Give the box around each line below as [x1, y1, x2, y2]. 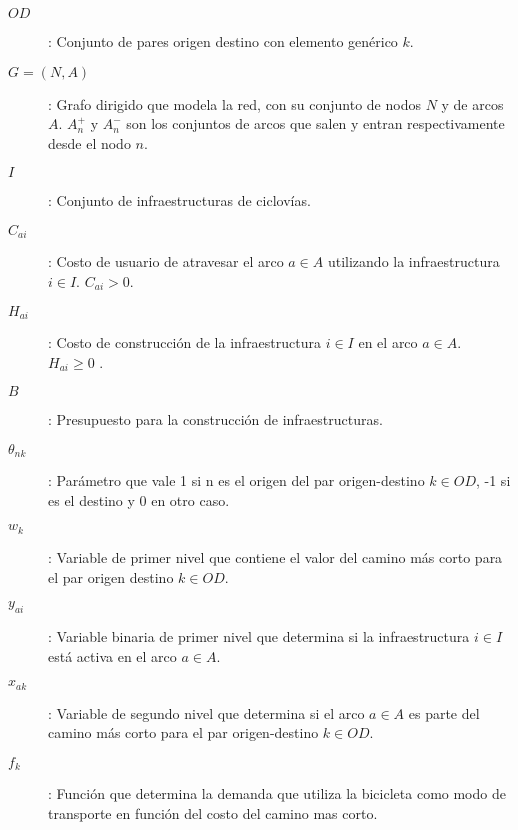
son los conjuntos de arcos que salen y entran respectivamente [126, 113, 505, 134]
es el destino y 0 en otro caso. [48, 489, 230, 510]
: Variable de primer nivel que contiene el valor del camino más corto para [48, 546, 503, 567]
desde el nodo [48, 132, 131, 153]
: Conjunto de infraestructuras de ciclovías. [48, 190, 311, 211]
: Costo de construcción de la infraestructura [48, 332, 321, 353]
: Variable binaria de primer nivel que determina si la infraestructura [48, 625, 470, 646]
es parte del [408, 702, 480, 723]
